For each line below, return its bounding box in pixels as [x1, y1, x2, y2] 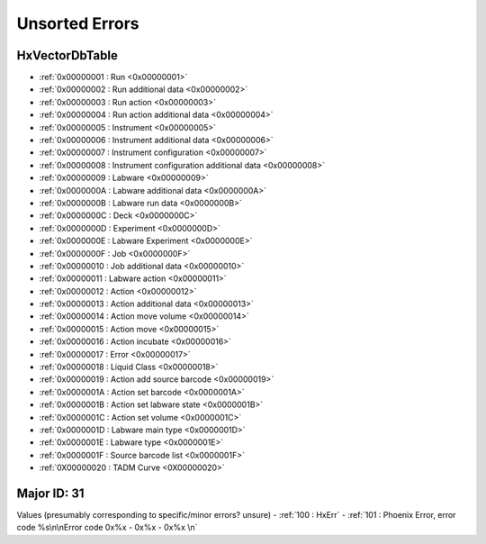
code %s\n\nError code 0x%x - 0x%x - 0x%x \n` [16, 522, 198, 533]
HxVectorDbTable [16, 48, 119, 63]
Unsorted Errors [16, 14, 139, 33]
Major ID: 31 [16, 485, 85, 501]
